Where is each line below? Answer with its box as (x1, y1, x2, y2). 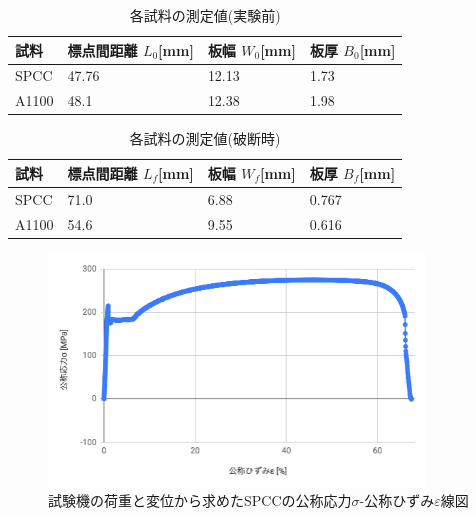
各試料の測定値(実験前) (129, 5, 281, 25)
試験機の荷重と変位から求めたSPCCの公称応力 (48, 490, 352, 511)
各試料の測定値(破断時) (129, 128, 281, 149)
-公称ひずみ (359, 490, 435, 511)
